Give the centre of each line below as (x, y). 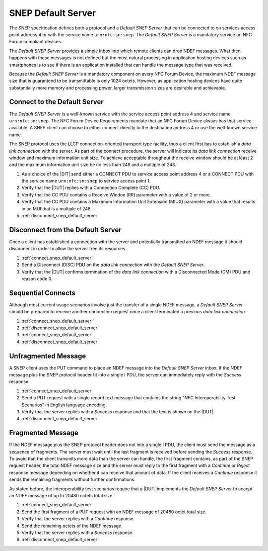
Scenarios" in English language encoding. (64, 405)
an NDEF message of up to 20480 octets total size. (61, 496)
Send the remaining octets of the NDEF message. (72, 526)
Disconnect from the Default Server (65, 230)
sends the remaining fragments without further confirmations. (72, 479)
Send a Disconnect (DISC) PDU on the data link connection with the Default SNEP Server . (113, 265)
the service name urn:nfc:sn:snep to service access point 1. (86, 181)
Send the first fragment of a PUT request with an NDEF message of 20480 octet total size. (114, 512)
